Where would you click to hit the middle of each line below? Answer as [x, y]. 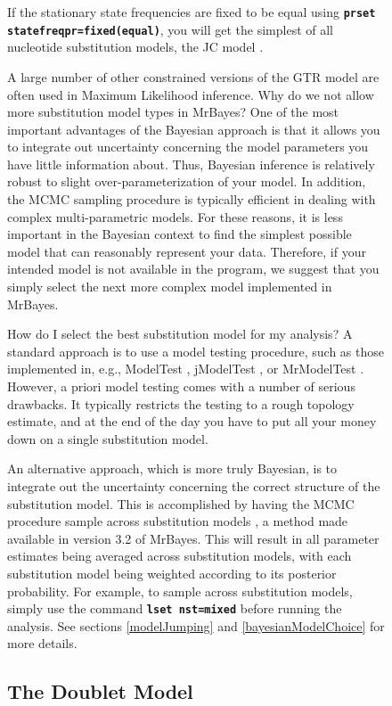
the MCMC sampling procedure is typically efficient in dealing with [192, 199]
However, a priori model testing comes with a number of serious [181, 386]
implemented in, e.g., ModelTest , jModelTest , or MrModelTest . [186, 369]
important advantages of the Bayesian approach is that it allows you [194, 129]
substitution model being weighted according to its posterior [172, 573]
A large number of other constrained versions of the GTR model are [193, 76]
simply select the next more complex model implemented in [170, 287]
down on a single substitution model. [108, 438]
